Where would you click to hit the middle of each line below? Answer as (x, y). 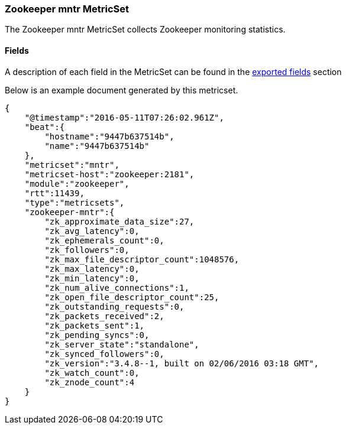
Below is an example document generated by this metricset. (122, 90)
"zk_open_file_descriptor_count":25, (132, 297)
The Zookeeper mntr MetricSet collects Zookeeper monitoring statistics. (145, 30)
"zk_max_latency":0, (92, 269)
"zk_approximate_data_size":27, (119, 221)
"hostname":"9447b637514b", (109, 136)
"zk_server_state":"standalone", (122, 344)
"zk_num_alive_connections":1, (117, 287)
